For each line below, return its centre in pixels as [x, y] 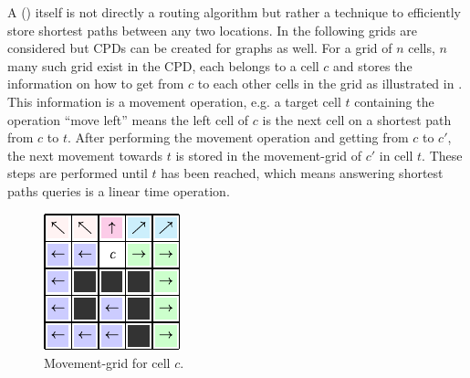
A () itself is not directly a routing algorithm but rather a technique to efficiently [234, 12]
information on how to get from [96, 84]
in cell [396, 155]
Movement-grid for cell [107, 363]
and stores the [373, 65]
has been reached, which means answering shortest [302, 173]
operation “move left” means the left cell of [128, 119]
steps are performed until [78, 173]
